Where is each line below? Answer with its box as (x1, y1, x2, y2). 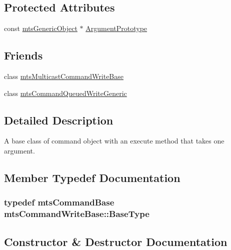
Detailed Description (4, 112, 113, 127)
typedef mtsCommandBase (4, 196, 114, 208)
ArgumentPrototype (85, 23, 147, 33)
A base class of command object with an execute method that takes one (4, 135, 224, 146)
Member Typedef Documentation (4, 169, 180, 185)
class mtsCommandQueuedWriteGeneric (4, 87, 127, 98)
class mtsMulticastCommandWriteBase (4, 71, 123, 81)
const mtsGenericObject (4, 23, 77, 33)
